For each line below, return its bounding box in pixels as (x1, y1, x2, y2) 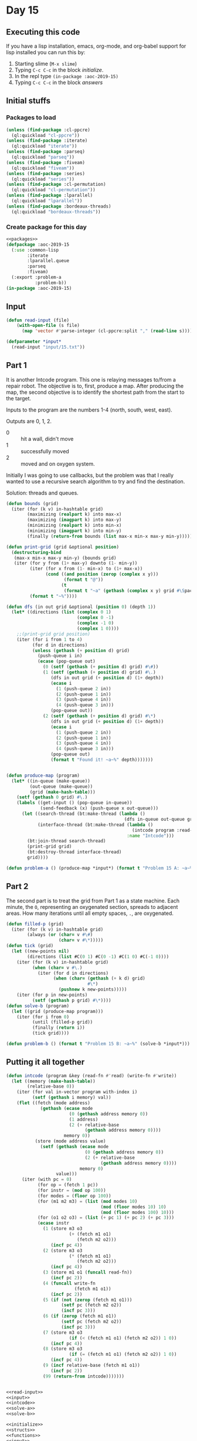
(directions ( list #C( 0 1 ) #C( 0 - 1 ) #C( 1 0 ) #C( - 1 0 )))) (27, 954, 169, 959)
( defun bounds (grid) (6, 500, 59, 506)
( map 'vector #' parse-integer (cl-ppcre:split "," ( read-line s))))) (21, 328, 195, 334)
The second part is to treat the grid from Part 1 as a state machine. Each (6, 897, 180, 904)
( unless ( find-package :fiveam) (6, 159, 85, 165)
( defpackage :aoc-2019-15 (6, 242, 69, 248)
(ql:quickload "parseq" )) (11, 154, 75, 161)
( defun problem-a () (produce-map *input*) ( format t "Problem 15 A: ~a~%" (6, 865, 195, 871)
